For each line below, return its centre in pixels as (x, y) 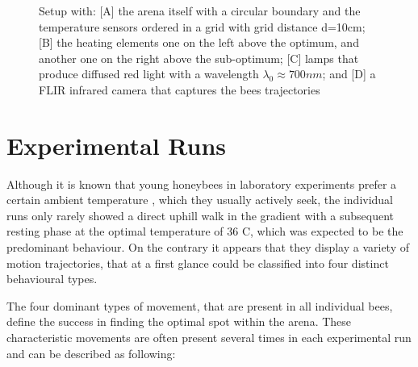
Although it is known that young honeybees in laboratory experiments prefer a (202, 183)
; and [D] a (349, 74)
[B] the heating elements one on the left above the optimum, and (199, 42)
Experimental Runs (117, 145)
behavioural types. (52, 279)
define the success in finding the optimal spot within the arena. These (179, 321)
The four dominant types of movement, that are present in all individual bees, (200, 305)
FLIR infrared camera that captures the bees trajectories (180, 89)
